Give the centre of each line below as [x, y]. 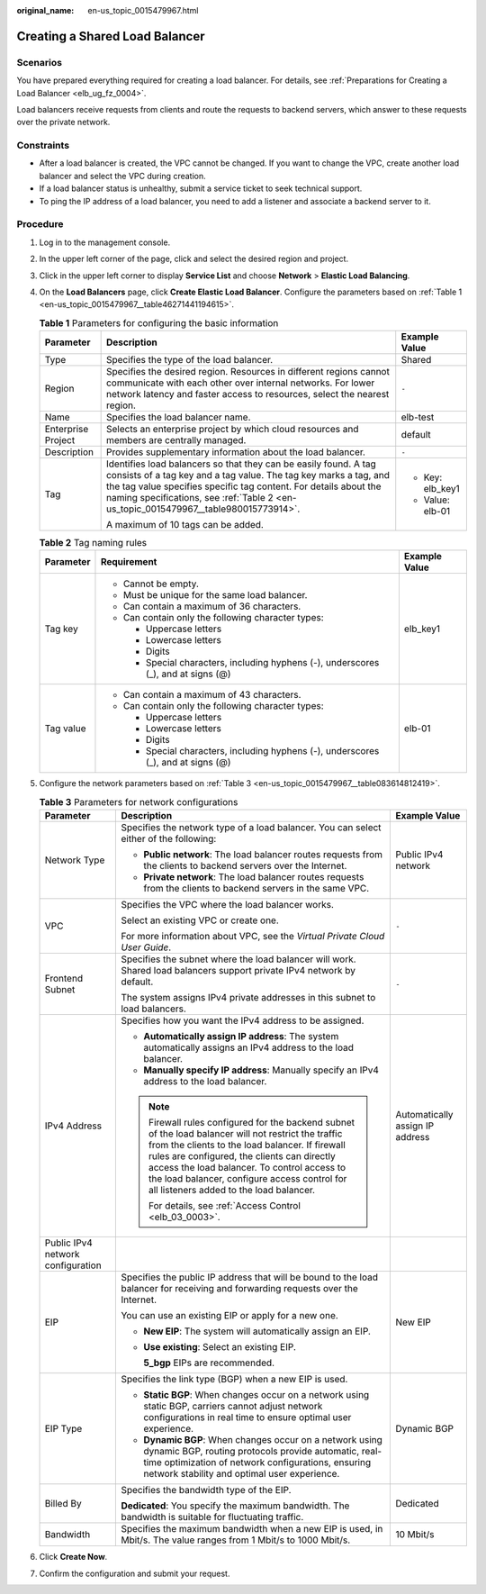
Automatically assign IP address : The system [241, 1037]
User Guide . [146, 947]
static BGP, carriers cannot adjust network [233, 1407]
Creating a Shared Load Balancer [111, 36]
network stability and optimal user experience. [242, 1474]
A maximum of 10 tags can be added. [185, 525]
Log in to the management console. [105, 242]
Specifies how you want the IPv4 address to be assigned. [243, 1020]
